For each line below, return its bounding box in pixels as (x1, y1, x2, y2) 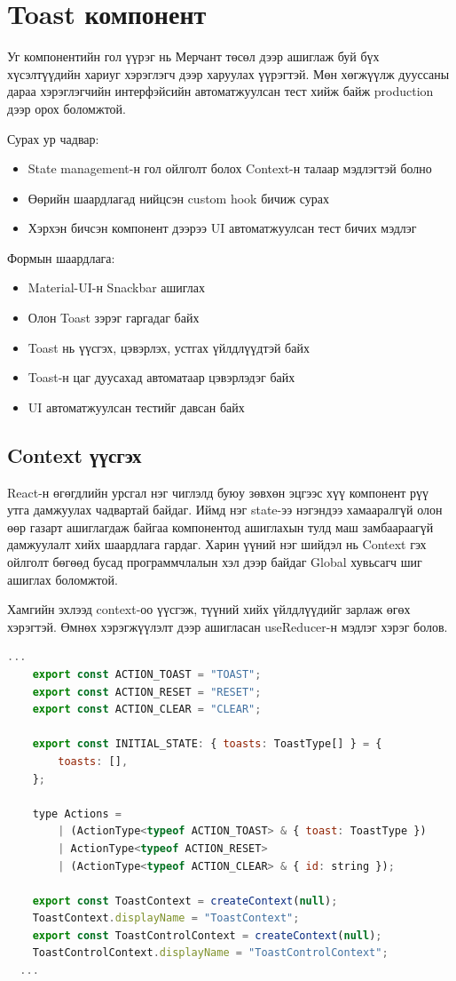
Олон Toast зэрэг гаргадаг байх (28, 308, 200, 327)
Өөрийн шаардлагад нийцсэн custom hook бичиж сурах (28, 188, 329, 207)
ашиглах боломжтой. (7, 570, 118, 588)
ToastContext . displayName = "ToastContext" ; (32, 912, 300, 925)
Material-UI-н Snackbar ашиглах (28, 278, 206, 297)
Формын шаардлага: (7, 248, 115, 267)
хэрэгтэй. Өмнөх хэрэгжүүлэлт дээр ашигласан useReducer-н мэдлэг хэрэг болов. (7, 617, 448, 635)
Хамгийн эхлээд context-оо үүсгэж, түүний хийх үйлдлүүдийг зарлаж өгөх (7, 600, 411, 618)
